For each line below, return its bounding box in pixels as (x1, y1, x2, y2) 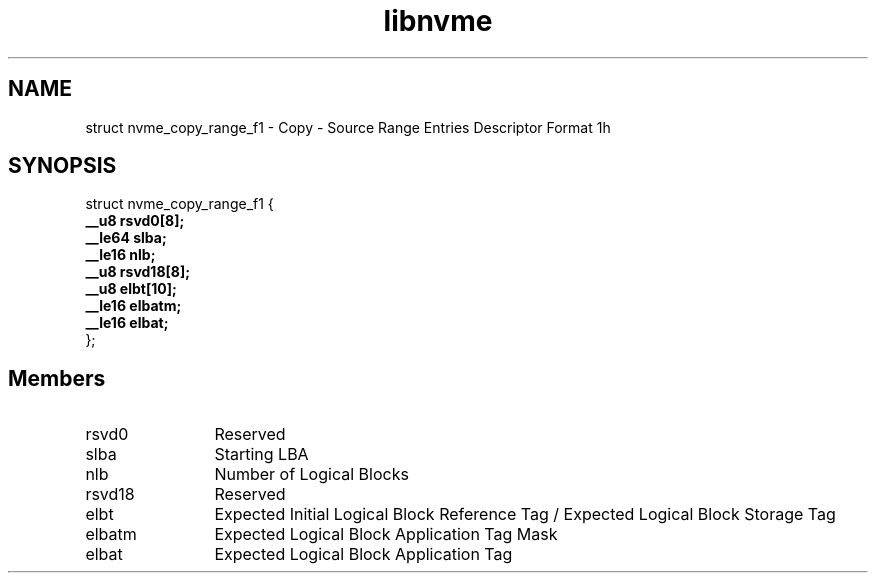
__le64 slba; (85, 229, 167, 247)
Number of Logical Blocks (214, 464, 409, 485)
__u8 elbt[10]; (85, 280, 177, 298)
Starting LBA (214, 444, 309, 465)
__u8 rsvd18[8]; (85, 263, 190, 281)
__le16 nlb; (85, 246, 156, 264)
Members (8, 365, 106, 391)
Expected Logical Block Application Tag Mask (214, 524, 558, 545)
